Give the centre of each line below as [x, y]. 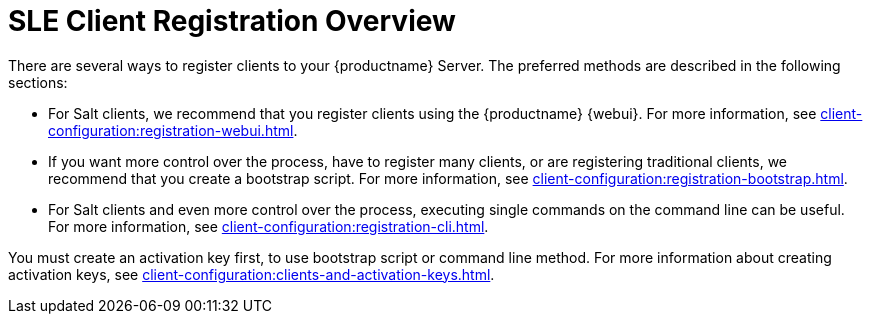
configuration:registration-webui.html [171, 130]
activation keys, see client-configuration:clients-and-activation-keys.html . [251, 274]
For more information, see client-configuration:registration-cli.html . [268, 226]
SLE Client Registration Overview [232, 21]
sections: [38, 82]
